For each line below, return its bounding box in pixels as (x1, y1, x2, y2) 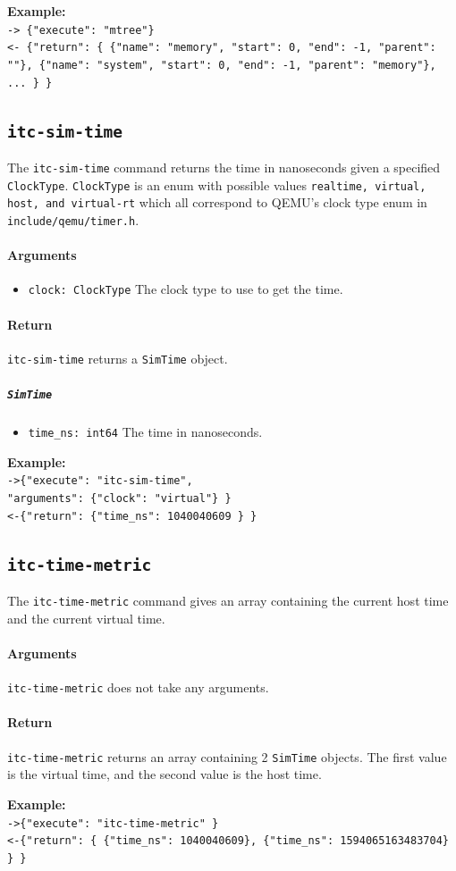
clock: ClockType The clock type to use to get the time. (28, 280, 343, 298)
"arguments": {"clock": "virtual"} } (7, 492, 232, 506)
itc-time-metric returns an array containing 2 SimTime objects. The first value (7, 747, 447, 766)
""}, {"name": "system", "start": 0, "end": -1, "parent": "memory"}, (7, 58, 436, 71)
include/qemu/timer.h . (7, 210, 139, 229)
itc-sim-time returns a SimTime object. (7, 348, 228, 367)
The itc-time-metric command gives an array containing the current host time (7, 591, 449, 610)
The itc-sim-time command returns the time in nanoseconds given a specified (7, 158, 441, 176)
